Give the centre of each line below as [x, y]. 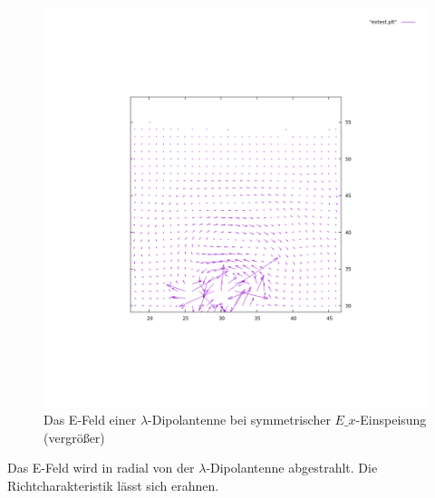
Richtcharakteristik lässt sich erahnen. [113, 486]
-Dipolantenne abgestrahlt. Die [292, 468]
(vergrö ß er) [74, 437]
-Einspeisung [391, 420]
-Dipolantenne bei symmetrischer [239, 420]
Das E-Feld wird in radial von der [101, 468]
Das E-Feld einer [90, 420]
